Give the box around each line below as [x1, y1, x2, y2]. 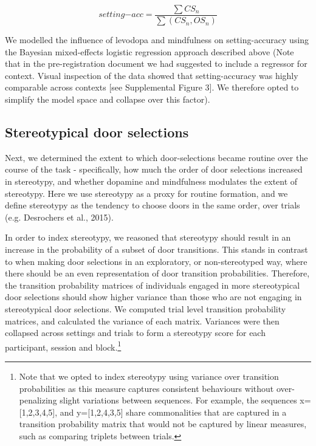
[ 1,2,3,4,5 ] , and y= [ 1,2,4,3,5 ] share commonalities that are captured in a [19, 405, 287, 418]
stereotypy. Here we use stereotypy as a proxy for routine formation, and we [5, 187, 288, 199]
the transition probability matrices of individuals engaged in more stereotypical [5, 278, 300, 291]
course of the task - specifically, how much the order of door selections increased [5, 163, 303, 176]
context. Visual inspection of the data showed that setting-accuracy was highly [5, 69, 298, 81]
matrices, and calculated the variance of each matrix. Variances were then [5, 314, 280, 327]
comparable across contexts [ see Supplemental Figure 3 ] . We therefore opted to [5, 81, 299, 94]
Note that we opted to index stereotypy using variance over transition [19, 369, 279, 382]
